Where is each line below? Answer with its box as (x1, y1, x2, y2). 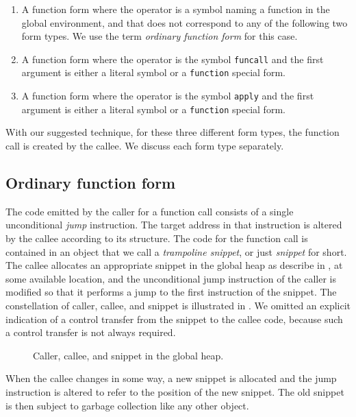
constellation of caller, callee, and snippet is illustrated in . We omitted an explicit (5, 298, 351, 312)
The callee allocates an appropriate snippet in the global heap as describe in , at (5, 258, 343, 272)
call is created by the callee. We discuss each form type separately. (5, 139, 284, 152)
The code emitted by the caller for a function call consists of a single (5, 204, 294, 218)
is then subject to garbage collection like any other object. (5, 398, 249, 412)
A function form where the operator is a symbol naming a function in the (21, 2, 330, 16)
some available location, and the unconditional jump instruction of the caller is (5, 271, 336, 285)
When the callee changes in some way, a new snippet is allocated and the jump (5, 371, 337, 385)
